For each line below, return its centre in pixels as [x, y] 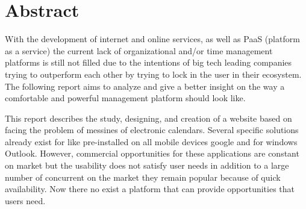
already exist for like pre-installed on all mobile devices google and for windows [151, 141]
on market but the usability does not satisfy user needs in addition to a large [147, 165]
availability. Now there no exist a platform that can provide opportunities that [150, 189]
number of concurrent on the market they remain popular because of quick [143, 177]
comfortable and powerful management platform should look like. [125, 98]
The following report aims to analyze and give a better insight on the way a [145, 86]
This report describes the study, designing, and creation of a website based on [148, 118]
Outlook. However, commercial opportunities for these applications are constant [152, 153]
